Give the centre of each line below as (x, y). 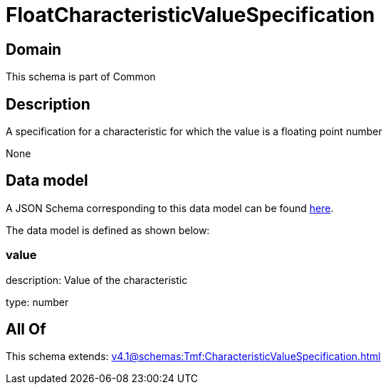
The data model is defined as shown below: (108, 230)
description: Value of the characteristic (97, 280)
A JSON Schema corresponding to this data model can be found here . (170, 208)
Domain (34, 49)
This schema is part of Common (81, 77)
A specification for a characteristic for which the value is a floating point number (194, 132)
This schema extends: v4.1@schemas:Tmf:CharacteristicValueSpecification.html (193, 357)
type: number (37, 302)
